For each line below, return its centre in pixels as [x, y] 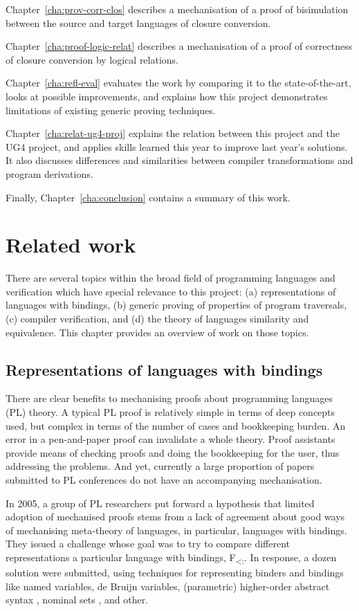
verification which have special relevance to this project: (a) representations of [171, 291]
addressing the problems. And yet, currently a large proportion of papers [160, 466]
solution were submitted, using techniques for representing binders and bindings [175, 573]
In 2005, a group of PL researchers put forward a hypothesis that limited [160, 503]
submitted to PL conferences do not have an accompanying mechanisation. [164, 479]
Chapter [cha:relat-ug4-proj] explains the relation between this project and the [173, 133]
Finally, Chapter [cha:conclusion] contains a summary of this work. [148, 197]
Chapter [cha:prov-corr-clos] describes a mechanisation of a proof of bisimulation [177, 9]
